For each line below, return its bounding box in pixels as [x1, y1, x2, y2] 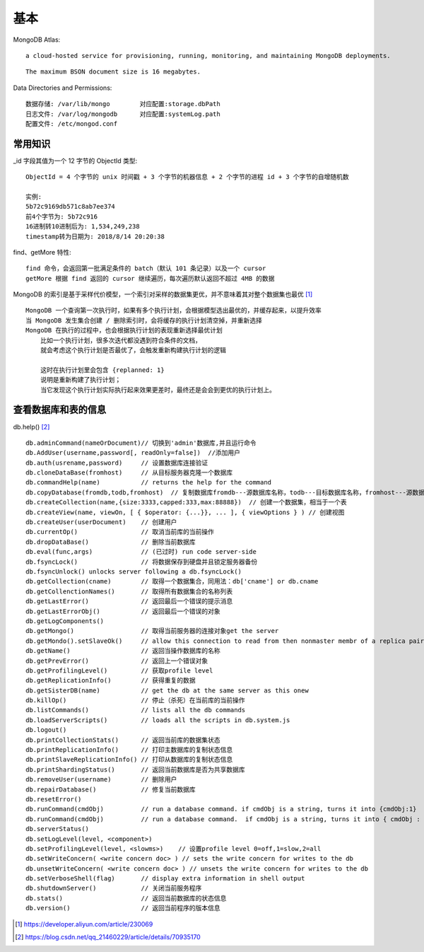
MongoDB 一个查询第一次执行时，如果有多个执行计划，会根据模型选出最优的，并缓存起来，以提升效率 [25, 306, 322, 315]
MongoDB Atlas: [13, 35, 61, 44]
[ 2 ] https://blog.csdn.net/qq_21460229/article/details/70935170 [15, 933, 201, 941]
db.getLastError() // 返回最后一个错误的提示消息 [25, 598, 233, 605]
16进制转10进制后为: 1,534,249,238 [25, 223, 141, 231]
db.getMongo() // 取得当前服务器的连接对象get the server [25, 627, 279, 635]
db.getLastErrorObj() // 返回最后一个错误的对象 [25, 607, 220, 615]
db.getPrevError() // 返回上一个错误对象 [25, 656, 208, 665]
